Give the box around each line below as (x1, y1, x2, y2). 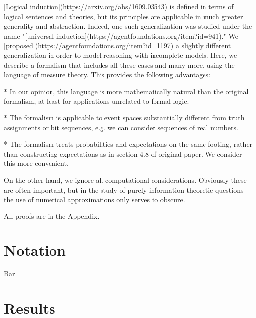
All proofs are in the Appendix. (4, 211, 100, 221)
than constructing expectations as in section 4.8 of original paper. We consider (4, 148, 242, 159)
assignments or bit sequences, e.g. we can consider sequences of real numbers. (4, 122, 238, 132)
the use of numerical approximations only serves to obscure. (4, 194, 185, 205)
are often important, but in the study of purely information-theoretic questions (4, 184, 244, 195)
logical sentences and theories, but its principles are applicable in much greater (4, 11, 243, 21)
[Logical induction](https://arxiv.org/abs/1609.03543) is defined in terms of (4, 1, 234, 11)
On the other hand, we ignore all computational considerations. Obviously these (4, 174, 247, 185)
